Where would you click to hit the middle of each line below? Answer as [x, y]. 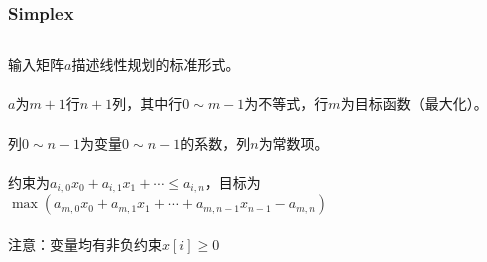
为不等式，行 [286, 103]
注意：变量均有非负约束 [85, 243]
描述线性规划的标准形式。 [155, 64]
